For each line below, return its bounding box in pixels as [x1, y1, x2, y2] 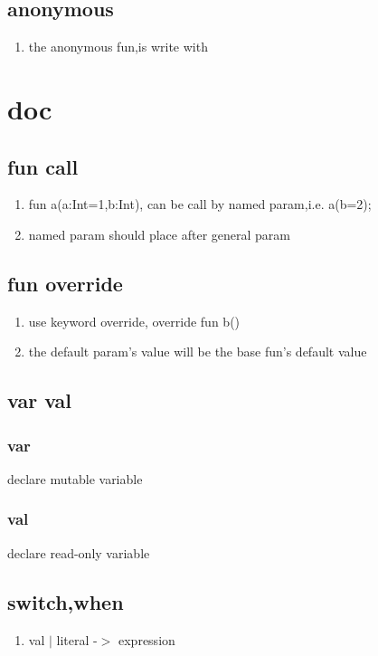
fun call [7, 152, 79, 180]
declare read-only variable [7, 543, 150, 562]
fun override [7, 269, 123, 297]
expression [118, 630, 175, 649]
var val [7, 386, 71, 414]
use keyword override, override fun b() [28, 311, 241, 330]
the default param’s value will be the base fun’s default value [28, 342, 367, 361]
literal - [56, 630, 98, 649]
